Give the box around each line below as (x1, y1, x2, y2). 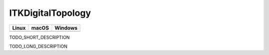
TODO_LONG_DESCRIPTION (9, 43, 67, 49)
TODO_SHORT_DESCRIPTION (9, 34, 70, 40)
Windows (54, 24, 78, 31)
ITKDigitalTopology (9, 7, 91, 18)
